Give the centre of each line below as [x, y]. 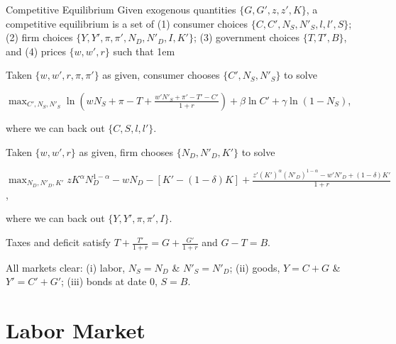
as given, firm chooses [126, 151]
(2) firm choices [39, 37]
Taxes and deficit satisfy [59, 242]
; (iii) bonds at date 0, [109, 281]
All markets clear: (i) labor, [66, 267]
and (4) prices [36, 51]
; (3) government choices [246, 37]
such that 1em [144, 51]
